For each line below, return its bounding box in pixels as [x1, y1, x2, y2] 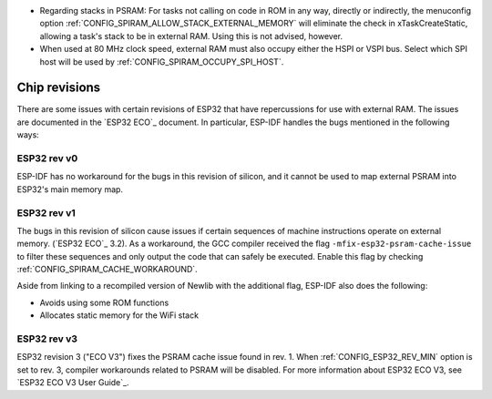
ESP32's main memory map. [16, 183, 123, 195]
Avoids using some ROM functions [39, 297, 169, 308]
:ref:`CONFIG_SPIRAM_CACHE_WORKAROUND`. [16, 264, 198, 275]
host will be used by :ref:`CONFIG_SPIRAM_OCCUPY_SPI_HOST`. [39, 56, 284, 67]
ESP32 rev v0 [16, 152, 78, 165]
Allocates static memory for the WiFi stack [39, 310, 200, 321]
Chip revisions [16, 80, 101, 96]
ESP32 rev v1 [16, 206, 77, 219]
